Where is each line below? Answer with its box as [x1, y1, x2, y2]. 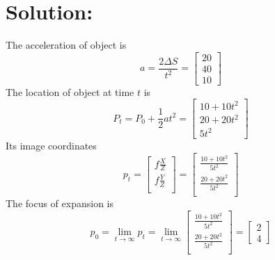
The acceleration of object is [6, 38, 127, 52]
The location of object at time [6, 84, 134, 99]
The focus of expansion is [6, 196, 114, 211]
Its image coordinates [6, 138, 97, 152]
